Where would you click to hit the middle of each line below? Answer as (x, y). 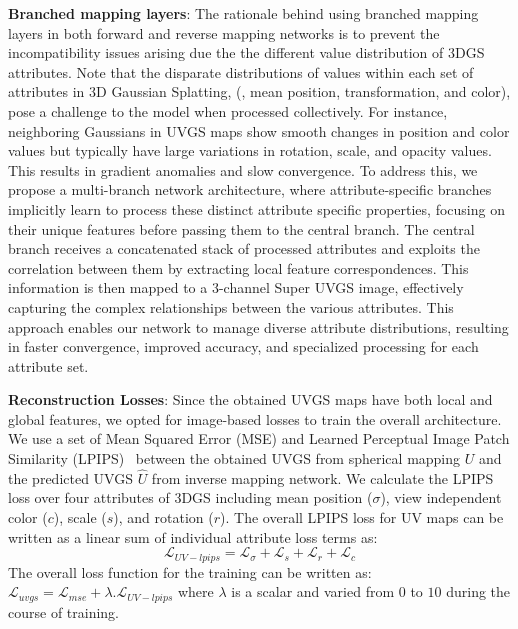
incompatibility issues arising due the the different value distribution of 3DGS (246, 52)
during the (478, 591)
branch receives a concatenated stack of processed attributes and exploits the (244, 248)
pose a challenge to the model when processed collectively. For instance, (228, 110)
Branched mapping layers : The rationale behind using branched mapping (243, 13)
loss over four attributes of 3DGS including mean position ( (190, 497)
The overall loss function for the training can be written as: (190, 571)
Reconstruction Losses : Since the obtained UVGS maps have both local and (250, 399)
